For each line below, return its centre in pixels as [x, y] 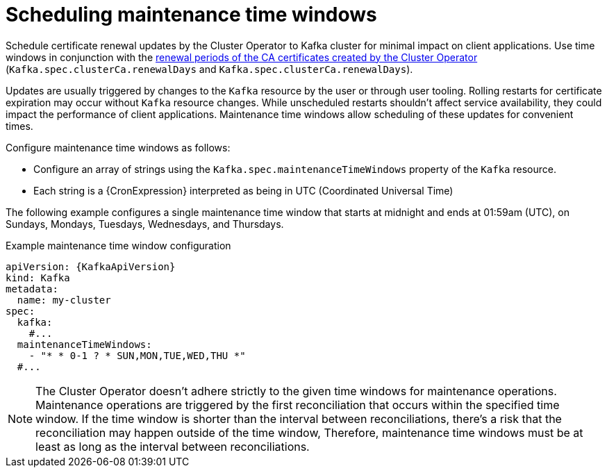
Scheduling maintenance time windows [191, 15]
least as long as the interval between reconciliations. [173, 446]
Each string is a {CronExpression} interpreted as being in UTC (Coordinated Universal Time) [243, 190]
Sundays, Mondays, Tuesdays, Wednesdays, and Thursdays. [145, 224]
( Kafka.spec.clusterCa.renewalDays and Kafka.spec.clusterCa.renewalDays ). [209, 69]
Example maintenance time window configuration [118, 245]
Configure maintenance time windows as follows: [118, 147]
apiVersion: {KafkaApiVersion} [91, 266]
